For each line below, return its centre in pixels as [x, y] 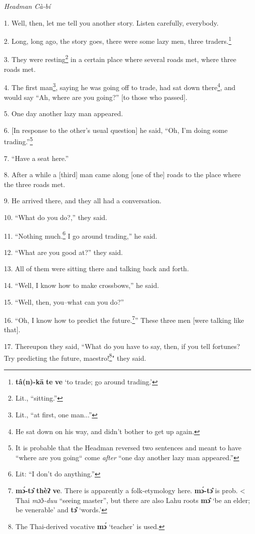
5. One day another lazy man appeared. [64, 113]
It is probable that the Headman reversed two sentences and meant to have [128, 448]
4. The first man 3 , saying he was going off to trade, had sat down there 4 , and [120, 86]
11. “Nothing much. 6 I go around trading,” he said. [81, 235]
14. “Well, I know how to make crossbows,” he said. [82, 285]
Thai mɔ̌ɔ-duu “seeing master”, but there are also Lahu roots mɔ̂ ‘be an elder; [133, 500]
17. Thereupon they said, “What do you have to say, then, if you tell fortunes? [122, 346]
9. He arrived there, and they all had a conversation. [83, 201]
